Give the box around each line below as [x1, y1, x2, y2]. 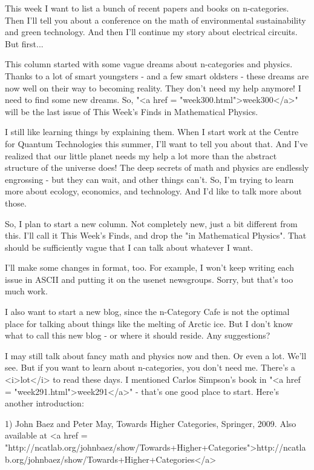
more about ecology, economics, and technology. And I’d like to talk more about [5, 185, 302, 197]
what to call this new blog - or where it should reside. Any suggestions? [5, 329, 270, 342]
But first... [5, 37, 44, 50]
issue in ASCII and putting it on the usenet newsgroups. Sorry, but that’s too [5, 273, 293, 285]
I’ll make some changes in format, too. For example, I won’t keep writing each [5, 261, 294, 274]
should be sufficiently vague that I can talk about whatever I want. [5, 240, 253, 253]
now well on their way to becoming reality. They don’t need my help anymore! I [5, 81, 301, 94]
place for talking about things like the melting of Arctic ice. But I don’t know [5, 317, 293, 329]
